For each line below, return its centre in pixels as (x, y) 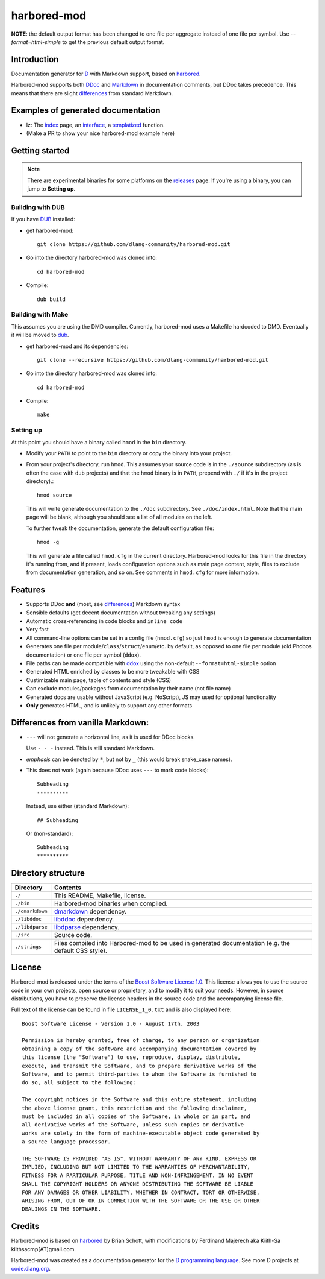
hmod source (54, 495)
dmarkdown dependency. (90, 911)
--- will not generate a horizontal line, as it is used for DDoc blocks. (110, 737)
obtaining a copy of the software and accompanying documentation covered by (139, 1049)
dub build (51, 299)
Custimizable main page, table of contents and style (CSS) (99, 680)
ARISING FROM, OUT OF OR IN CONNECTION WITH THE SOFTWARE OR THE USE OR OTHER (141, 1201)
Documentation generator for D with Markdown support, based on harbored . (106, 74)
